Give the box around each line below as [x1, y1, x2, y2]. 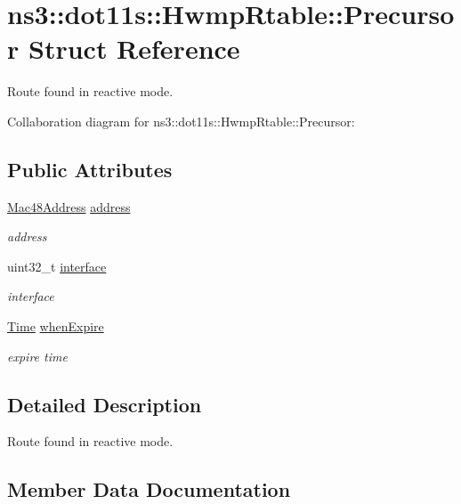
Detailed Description [7, 390, 202, 418]
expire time [7, 346, 68, 365]
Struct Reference [28, 30, 240, 67]
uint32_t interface [7, 256, 107, 275]
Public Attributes [7, 155, 173, 183]
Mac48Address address [7, 197, 131, 215]
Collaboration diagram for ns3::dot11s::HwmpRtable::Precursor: [7, 111, 355, 130]
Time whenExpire [7, 317, 104, 336]
